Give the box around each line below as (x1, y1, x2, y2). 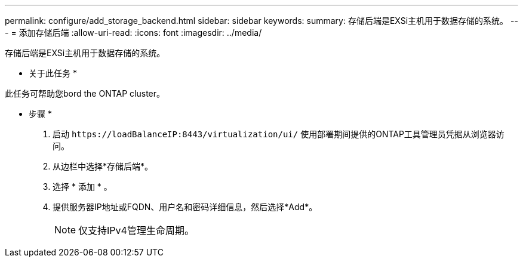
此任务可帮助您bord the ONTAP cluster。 (5, 88, 165, 98)
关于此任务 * (29, 68, 77, 78)
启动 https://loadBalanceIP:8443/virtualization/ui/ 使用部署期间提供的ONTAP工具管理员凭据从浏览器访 (53, 129, 504, 139)
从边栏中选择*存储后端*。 (53, 161, 153, 171)
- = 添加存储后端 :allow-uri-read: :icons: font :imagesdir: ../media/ (5, 27, 262, 38)
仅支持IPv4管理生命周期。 (78, 224, 194, 236)
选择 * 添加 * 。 (53, 181, 112, 192)
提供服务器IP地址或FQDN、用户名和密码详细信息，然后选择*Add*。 (53, 202, 318, 212)
